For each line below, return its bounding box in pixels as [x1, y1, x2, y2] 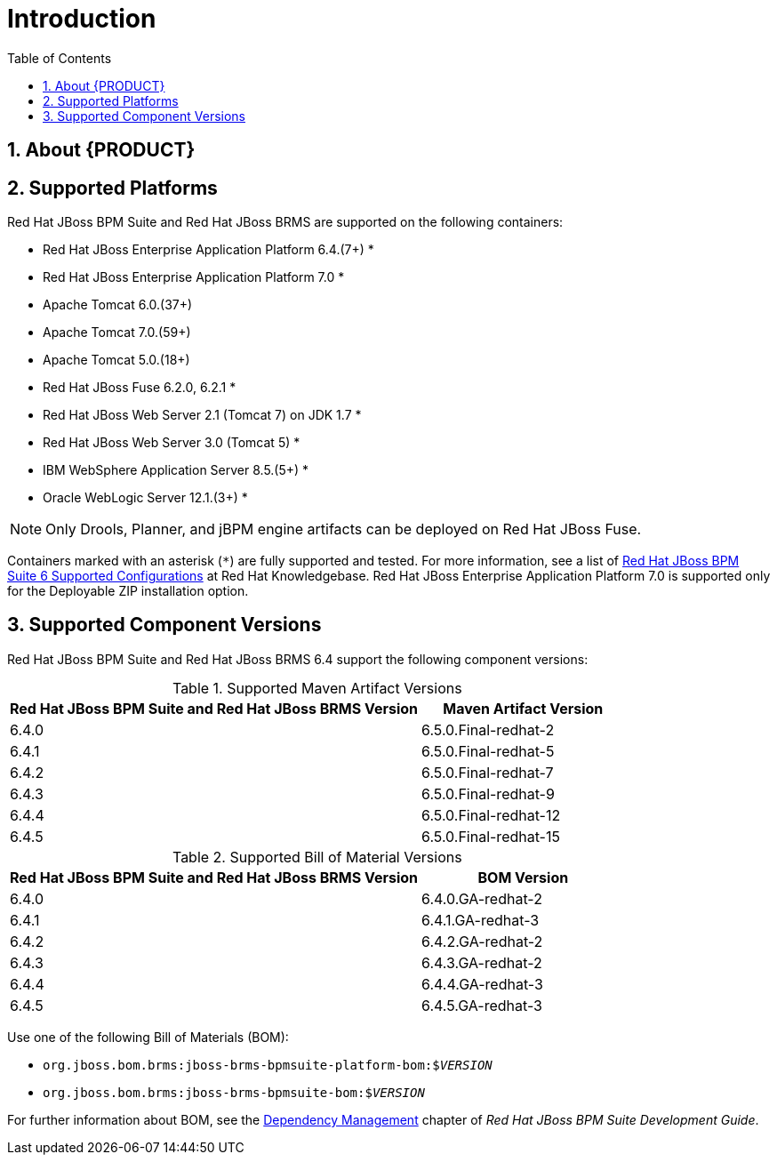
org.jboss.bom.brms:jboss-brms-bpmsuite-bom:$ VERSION [43, 1085, 425, 1100]
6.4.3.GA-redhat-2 [421, 953, 542, 972]
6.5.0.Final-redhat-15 [421, 827, 560, 845]
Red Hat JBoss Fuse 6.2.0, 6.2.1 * [43, 380, 236, 396]
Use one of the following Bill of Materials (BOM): [7, 1029, 289, 1045]
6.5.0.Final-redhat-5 [421, 741, 555, 760]
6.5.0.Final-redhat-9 [421, 784, 555, 803]
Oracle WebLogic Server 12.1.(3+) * [43, 490, 248, 506]
